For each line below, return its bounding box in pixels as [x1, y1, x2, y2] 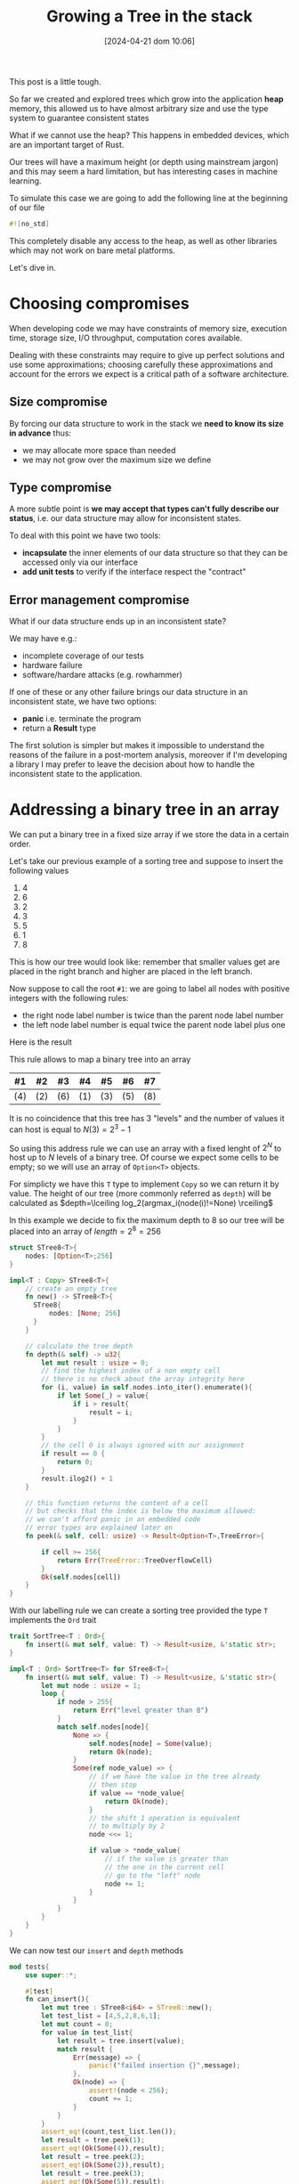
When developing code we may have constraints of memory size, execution [9, 322, 287, 333]
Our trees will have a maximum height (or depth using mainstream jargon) [9, 156, 279, 167]
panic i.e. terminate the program [21, 713, 141, 724]
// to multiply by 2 [88, 1821, 166, 1831]
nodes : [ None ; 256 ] [48, 1309, 122, 1318]
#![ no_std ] [9, 219, 50, 228]
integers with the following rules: [9, 993, 129, 1004]
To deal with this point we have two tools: [9, 530, 162, 541]
